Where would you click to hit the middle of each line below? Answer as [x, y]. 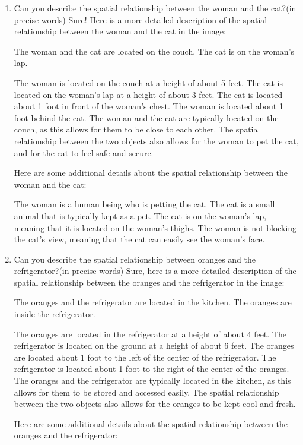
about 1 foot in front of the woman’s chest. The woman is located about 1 [149, 106]
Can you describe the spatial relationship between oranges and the [135, 259]
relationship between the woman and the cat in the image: [120, 31]
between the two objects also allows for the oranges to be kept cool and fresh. [155, 404]
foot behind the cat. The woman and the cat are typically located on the [146, 117]
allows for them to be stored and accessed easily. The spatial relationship [146, 392]
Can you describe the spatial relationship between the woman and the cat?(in [155, 8]
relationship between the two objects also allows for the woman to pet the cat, [156, 141]
